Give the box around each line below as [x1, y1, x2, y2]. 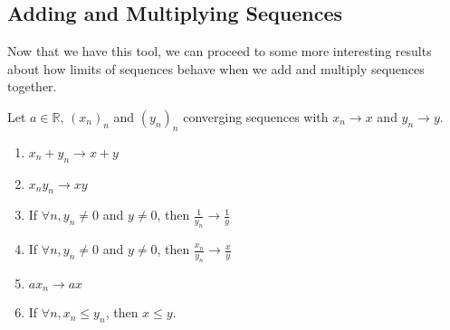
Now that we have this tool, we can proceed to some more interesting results [7, 42, 432, 61]
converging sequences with [183, 107, 329, 126]
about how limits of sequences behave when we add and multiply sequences [7, 59, 425, 78]
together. [7, 77, 57, 96]
